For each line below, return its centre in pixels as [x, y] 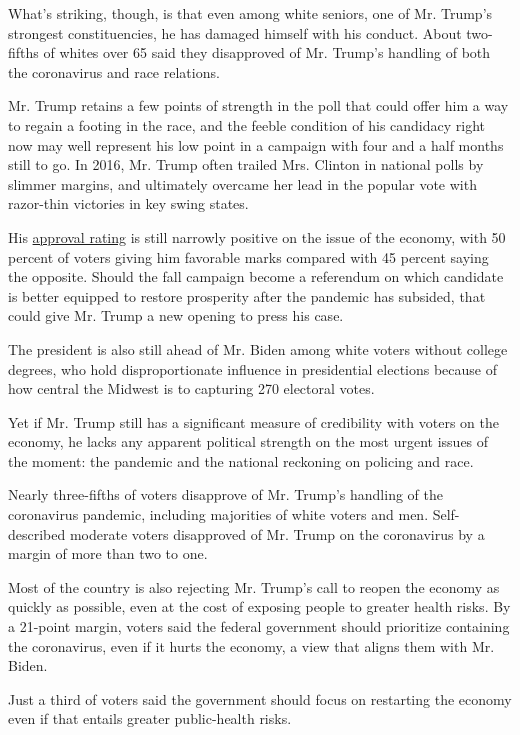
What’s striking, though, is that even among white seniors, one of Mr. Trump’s [250, 13]
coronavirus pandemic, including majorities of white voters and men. [218, 514]
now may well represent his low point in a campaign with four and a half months [256, 144]
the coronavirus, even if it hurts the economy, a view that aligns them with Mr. [251, 645]
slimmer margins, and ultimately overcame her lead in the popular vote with [242, 183]
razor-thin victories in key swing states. [128, 203]
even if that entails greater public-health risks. [150, 718]
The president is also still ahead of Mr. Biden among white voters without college [258, 348]
